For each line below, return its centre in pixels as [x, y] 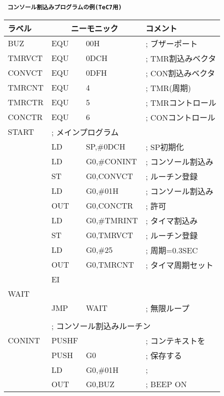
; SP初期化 [165, 147]
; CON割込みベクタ [180, 73]
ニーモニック [95, 28]
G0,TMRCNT [110, 265]
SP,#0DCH [105, 147]
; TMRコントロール [181, 102]
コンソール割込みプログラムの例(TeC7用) [65, 7]
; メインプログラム [85, 132]
